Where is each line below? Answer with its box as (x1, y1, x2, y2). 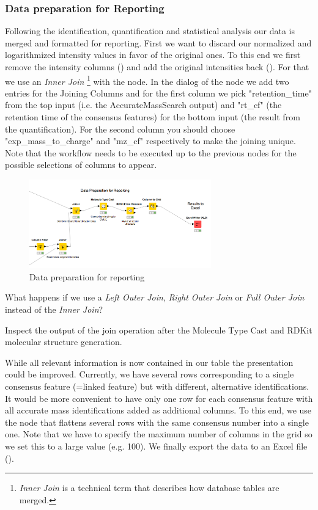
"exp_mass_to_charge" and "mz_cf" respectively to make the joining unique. (5, 134, 296, 147)
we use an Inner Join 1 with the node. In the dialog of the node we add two (5, 73, 289, 87)
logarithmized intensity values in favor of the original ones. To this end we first (5, 48, 301, 61)
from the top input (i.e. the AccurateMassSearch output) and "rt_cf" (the (5, 98, 282, 111)
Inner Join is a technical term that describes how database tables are (19, 481, 279, 494)
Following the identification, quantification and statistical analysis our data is (5, 24, 295, 37)
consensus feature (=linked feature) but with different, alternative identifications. (5, 380, 309, 393)
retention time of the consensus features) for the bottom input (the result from (5, 111, 300, 123)
